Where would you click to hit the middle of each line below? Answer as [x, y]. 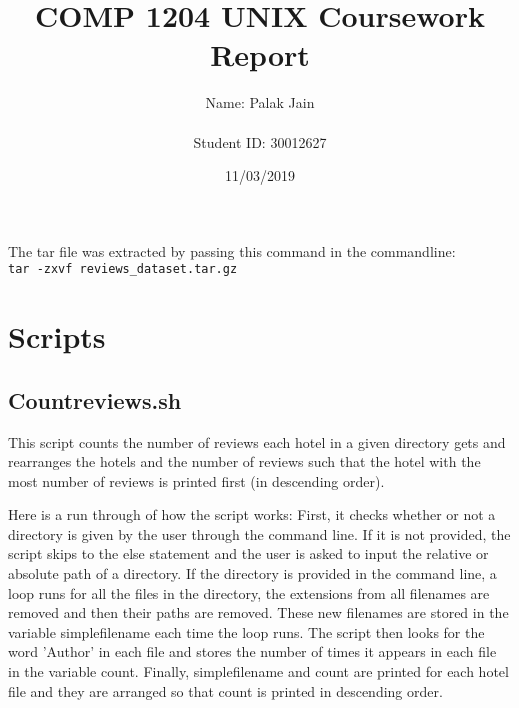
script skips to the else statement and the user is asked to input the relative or [248, 553]
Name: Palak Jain [260, 102]
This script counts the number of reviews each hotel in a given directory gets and [257, 441]
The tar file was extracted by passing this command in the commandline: [232, 250]
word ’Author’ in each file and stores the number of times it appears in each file [252, 651]
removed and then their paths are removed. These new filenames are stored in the [258, 612]
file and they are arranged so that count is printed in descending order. [225, 690]
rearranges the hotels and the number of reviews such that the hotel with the [244, 461]
